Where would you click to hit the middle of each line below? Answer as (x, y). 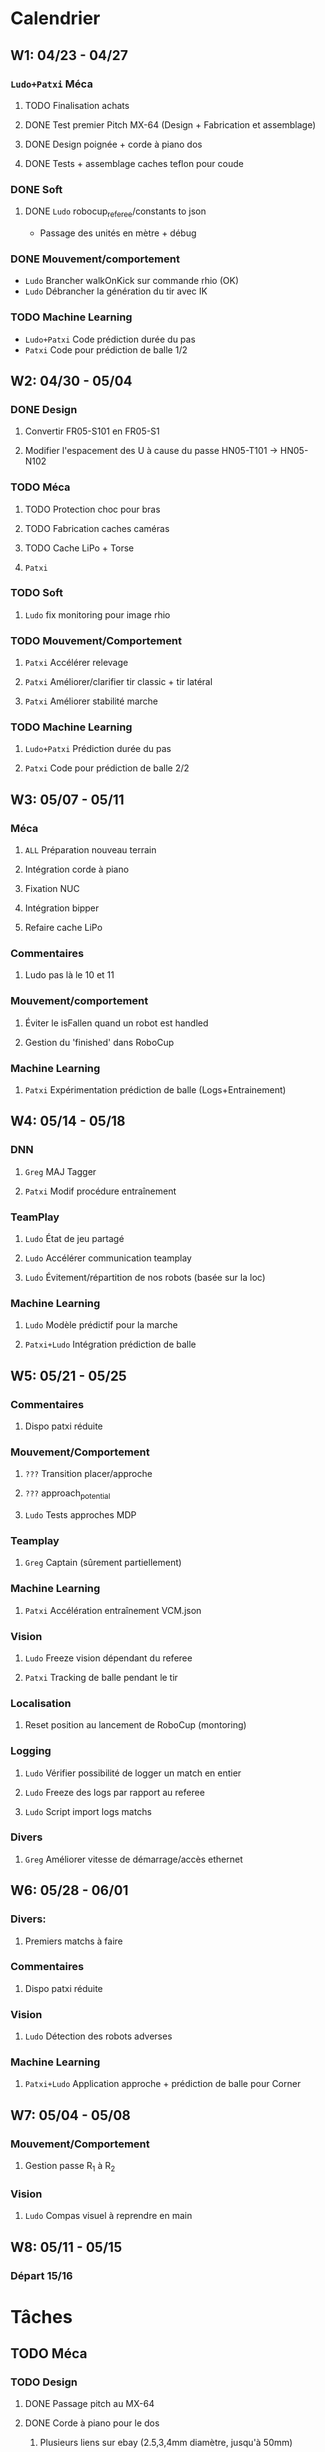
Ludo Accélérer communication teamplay (108, 1258)
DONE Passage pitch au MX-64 (89, 2404)
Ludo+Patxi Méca (51, 84)
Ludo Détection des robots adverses (98, 2036)
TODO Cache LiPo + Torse (79, 548)
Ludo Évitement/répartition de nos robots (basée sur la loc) (145, 1277)
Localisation (41, 1703)
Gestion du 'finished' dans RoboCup (99, 1042)
